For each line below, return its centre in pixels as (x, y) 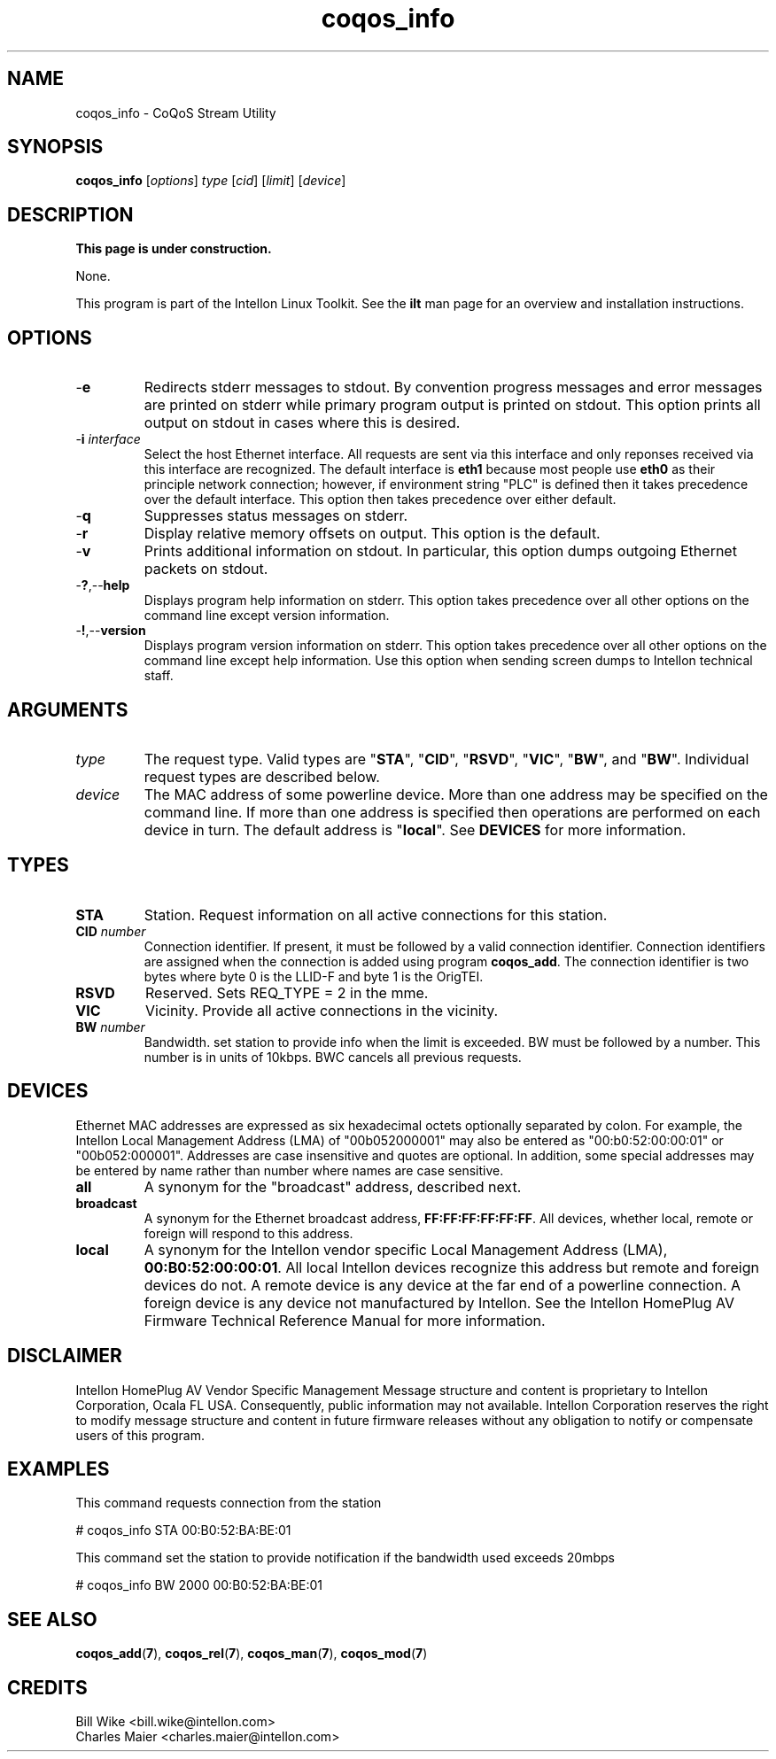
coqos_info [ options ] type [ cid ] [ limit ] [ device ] (211, 181)
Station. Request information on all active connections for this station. (376, 914)
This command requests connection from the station (229, 1503)
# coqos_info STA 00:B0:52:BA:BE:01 (183, 1530)
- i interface (108, 439)
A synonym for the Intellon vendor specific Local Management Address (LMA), (406, 1249)
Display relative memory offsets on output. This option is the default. (372, 534)
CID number (111, 931)
